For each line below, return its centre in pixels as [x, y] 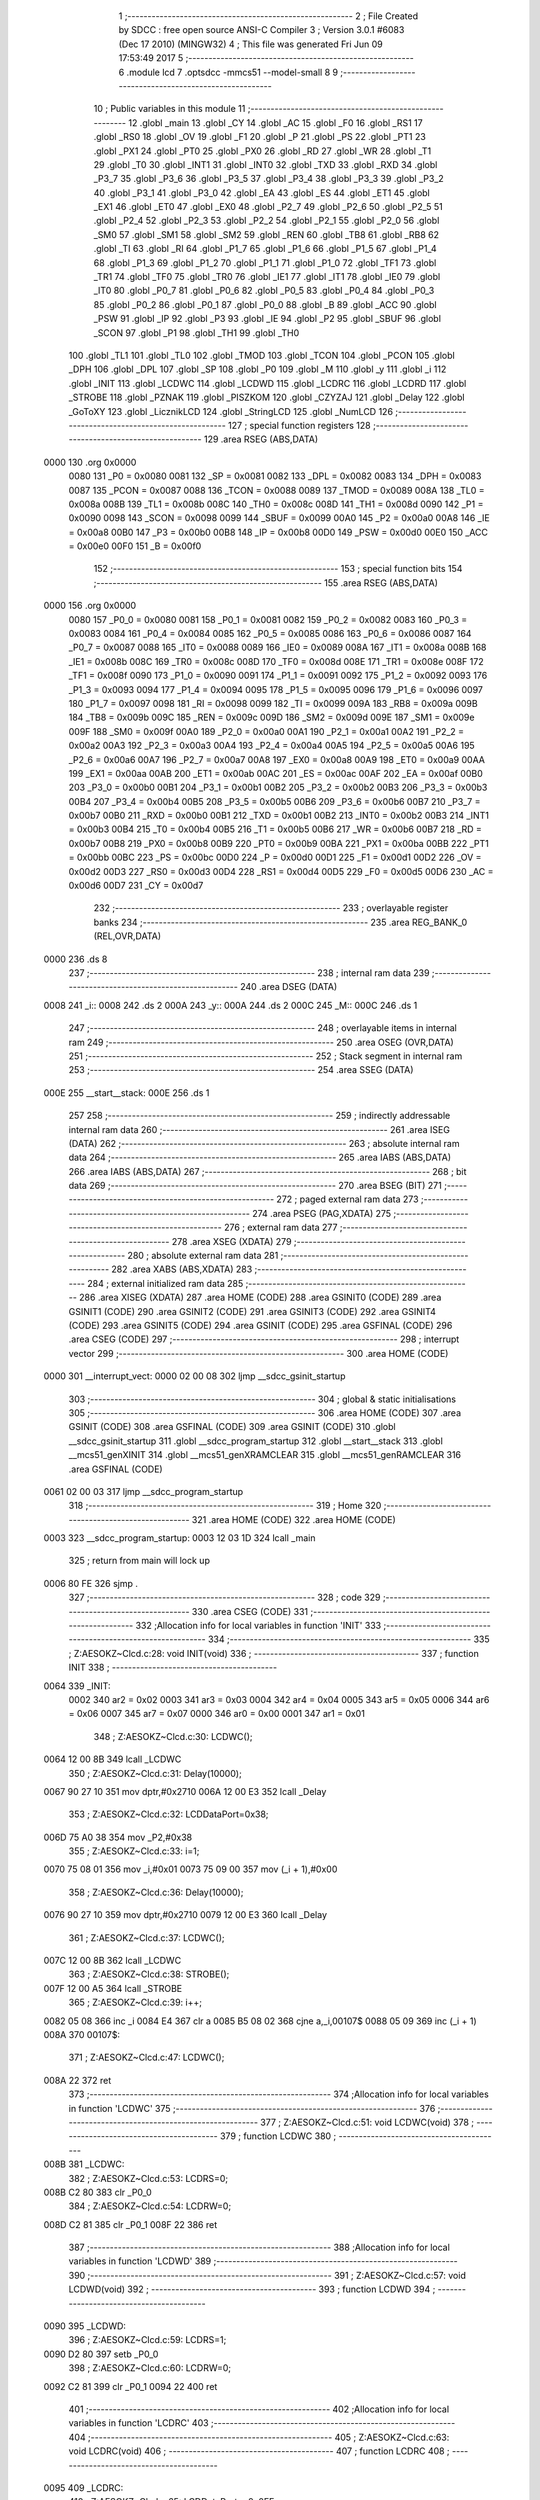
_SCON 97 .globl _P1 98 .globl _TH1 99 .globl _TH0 [196, 332]
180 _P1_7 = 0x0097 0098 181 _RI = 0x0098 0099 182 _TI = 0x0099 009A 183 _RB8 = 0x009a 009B [273, 703]
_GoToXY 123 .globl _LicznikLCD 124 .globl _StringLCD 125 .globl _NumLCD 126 [231, 411]
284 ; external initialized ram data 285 [165, 1283]
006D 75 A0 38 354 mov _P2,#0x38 [118, 1837]
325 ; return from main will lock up [139, 1561]
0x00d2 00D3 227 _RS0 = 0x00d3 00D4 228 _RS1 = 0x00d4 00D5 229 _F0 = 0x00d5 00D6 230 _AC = [281, 871]
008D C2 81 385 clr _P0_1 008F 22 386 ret [130, 2224]
